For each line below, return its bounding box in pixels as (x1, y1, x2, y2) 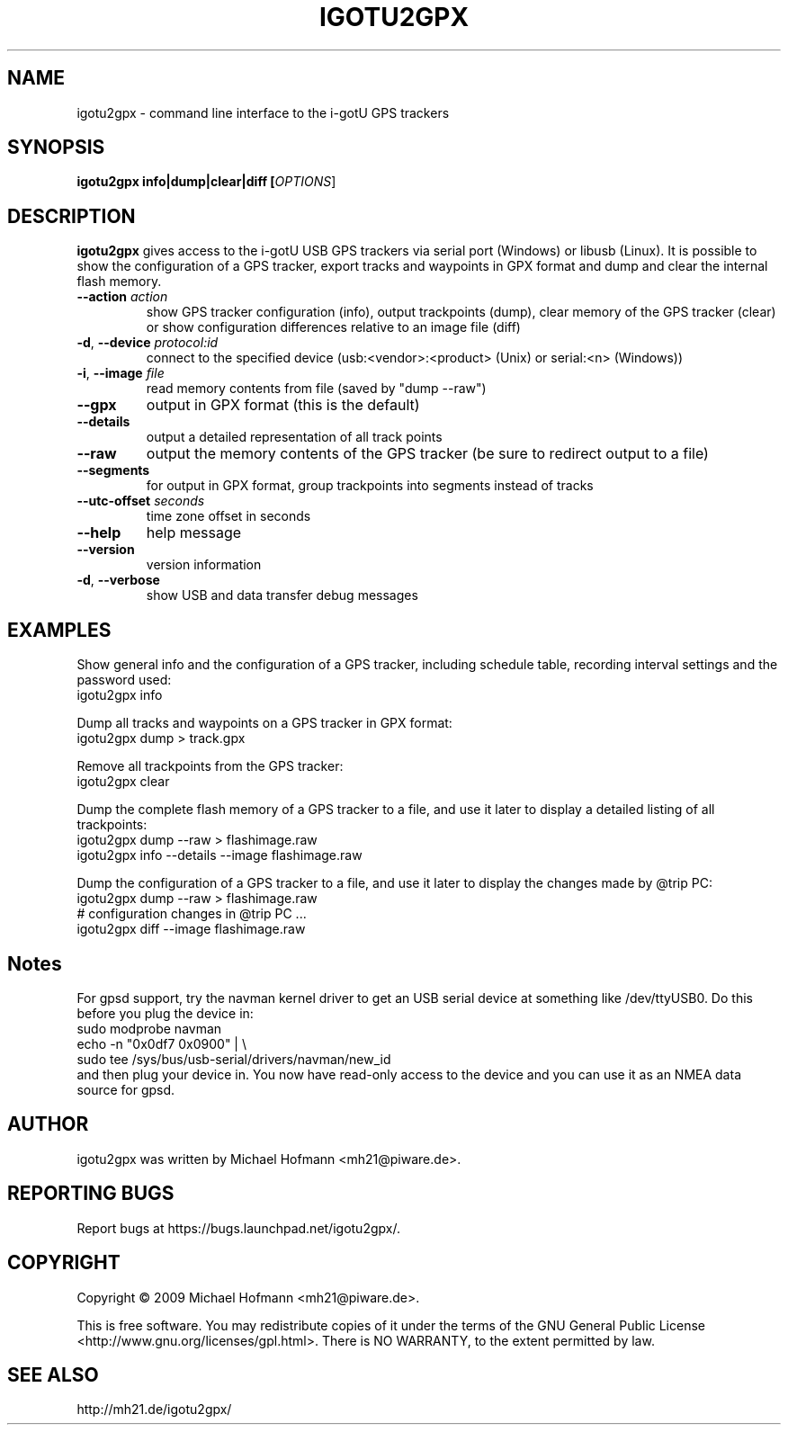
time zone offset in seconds (146, 508, 311, 524)
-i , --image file (76, 365, 165, 381)
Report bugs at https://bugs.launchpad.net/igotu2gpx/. (76, 1220, 400, 1236)
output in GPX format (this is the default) (146, 396, 420, 415)
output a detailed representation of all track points (146, 429, 443, 445)
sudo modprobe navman (76, 1020, 222, 1036)
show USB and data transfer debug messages (146, 587, 418, 604)
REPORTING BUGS (7, 1182, 175, 1205)
